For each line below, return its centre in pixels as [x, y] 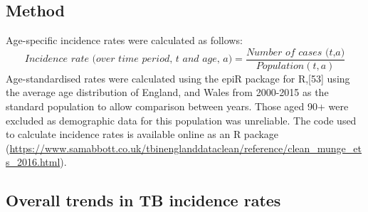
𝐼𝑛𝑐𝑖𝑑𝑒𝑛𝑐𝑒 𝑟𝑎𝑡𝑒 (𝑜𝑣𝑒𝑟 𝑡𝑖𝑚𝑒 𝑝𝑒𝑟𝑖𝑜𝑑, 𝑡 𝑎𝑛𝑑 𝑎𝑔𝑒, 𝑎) [128, 59]
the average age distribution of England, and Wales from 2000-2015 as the [167, 92]
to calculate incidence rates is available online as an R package [142, 134]
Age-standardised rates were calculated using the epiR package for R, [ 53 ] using [178, 78]
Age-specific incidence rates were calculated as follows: [124, 40]
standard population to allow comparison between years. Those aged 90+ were [177, 106]
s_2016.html [33, 162]
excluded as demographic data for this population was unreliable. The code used [181, 120]
